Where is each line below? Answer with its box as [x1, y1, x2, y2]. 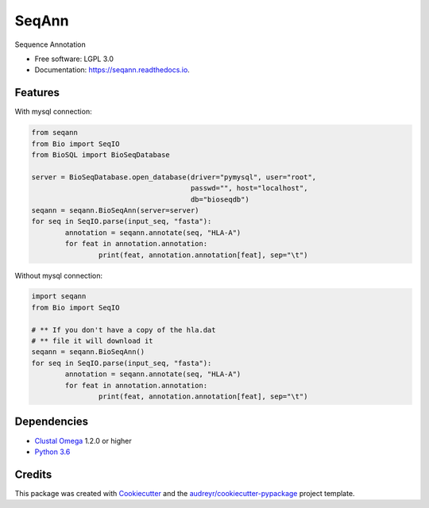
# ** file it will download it [31, 337, 154, 345]
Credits [14, 468, 52, 481]
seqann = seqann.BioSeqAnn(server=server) [31, 206, 199, 214]
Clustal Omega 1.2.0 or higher [34, 436, 132, 445]
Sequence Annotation [14, 40, 87, 49]
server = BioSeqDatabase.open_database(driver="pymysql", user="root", [31, 172, 317, 182]
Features [14, 86, 60, 99]
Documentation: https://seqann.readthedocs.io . [34, 65, 190, 75]
